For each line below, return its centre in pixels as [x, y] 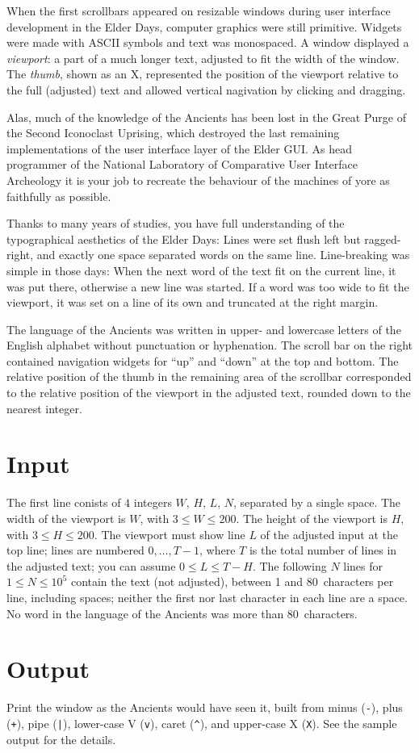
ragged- [383, 238]
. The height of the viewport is [312, 518]
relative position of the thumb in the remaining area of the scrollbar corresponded [209, 376]
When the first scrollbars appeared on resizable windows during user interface [199, 10]
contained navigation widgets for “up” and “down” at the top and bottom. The [203, 360]
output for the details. [61, 739]
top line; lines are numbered [75, 550]
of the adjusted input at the [329, 534]
